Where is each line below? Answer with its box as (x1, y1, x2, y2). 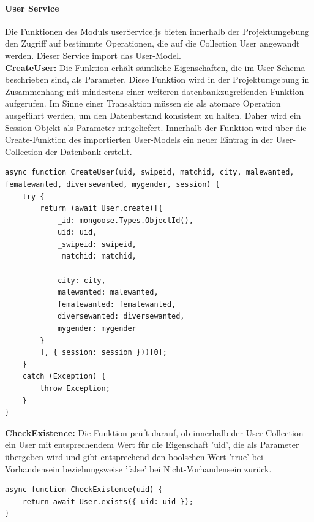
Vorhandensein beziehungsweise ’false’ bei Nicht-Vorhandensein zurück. (5, 462, 272, 475)
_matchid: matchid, (57, 252, 136, 261)
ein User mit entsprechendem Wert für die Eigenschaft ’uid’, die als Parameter (5, 438, 299, 451)
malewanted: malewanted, (57, 288, 159, 297)
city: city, (57, 276, 106, 285)
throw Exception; (40, 384, 110, 393)
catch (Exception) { (22, 372, 106, 381)
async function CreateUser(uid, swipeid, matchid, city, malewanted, (5, 168, 294, 177)
